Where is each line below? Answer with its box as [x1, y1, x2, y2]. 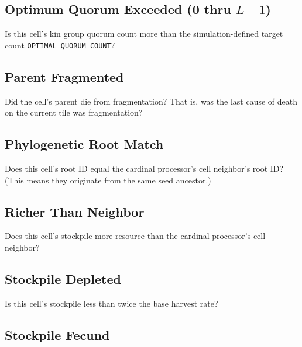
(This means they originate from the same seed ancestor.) [5, 173, 211, 186]
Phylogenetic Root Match [5, 135, 164, 153]
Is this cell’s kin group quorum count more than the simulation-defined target [5, 27, 283, 40]
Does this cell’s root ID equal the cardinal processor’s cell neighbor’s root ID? [5, 162, 284, 175]
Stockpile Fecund [5, 325, 110, 343]
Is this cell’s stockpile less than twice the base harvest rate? [5, 297, 218, 309]
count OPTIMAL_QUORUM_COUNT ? [5, 39, 115, 51]
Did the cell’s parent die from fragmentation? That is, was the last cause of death [5, 95, 297, 107]
